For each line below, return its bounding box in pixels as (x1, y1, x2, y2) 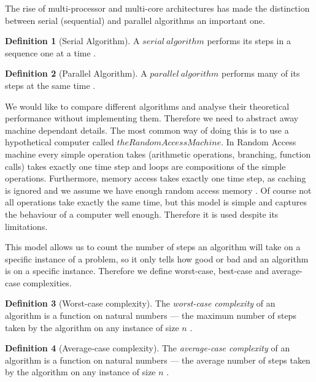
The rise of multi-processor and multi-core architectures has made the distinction (5, 2, 310, 14)
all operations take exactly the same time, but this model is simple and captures (5, 196, 307, 208)
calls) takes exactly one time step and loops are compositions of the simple (5, 159, 286, 172)
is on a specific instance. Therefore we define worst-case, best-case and (5, 264, 269, 277)
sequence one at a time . (5, 46, 96, 59)
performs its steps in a (207, 34, 291, 47)
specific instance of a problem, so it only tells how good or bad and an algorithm (5, 252, 309, 265)
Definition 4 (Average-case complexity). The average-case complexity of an (5, 342, 290, 354)
